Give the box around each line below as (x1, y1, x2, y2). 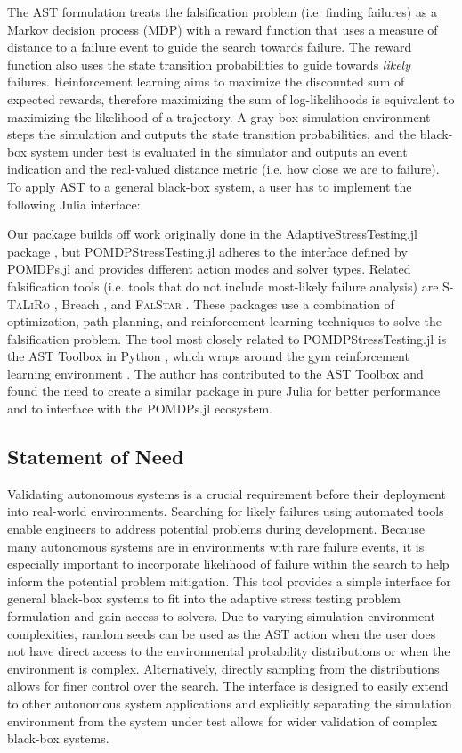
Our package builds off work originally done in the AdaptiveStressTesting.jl (7, 225, 417, 243)
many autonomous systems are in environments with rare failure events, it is (7, 536, 425, 555)
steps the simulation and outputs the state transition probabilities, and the (7, 125, 417, 143)
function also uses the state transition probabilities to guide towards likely (7, 54, 410, 73)
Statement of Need (7, 443, 184, 471)
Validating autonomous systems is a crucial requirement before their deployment (7, 484, 446, 503)
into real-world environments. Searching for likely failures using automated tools (7, 502, 444, 520)
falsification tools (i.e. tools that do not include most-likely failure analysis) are (7, 276, 439, 295)
